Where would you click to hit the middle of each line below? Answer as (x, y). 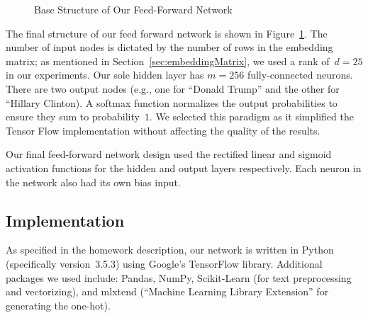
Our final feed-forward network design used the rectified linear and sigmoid (169, 154)
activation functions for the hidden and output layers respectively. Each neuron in (184, 167)
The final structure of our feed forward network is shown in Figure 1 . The (167, 33)
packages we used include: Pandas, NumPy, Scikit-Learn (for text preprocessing (179, 277)
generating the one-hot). (58, 305)
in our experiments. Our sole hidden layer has (105, 75)
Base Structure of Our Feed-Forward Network (133, 9)
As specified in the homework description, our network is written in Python (170, 250)
